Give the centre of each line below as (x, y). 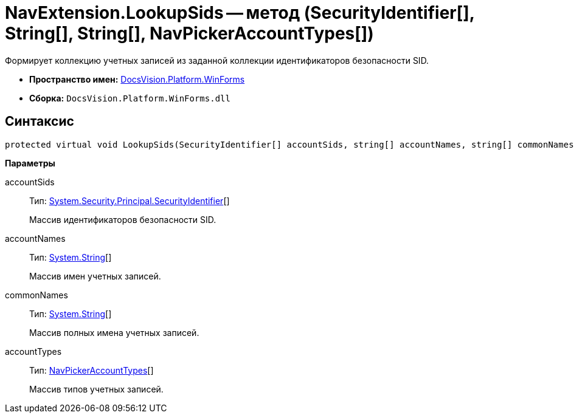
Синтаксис (40, 122)
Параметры (30, 163)
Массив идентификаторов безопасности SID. (123, 219)
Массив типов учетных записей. (96, 389)
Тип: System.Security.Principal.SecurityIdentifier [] (130, 200)
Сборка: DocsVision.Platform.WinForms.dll (130, 98)
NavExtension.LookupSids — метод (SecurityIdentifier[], (240, 13)
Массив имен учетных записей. (95, 276)
